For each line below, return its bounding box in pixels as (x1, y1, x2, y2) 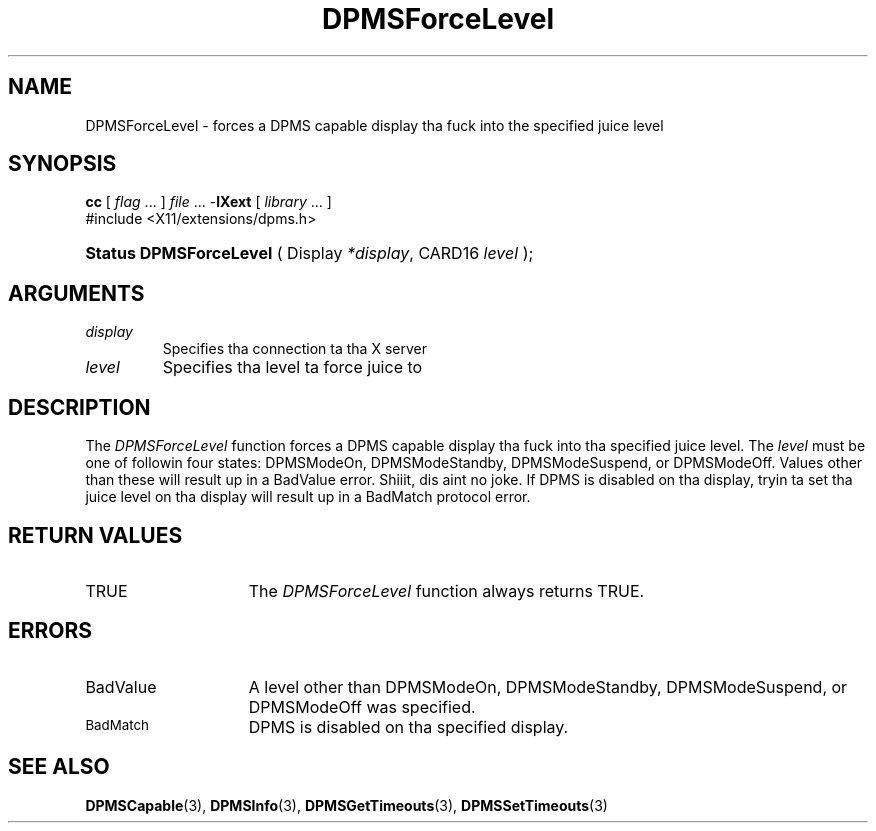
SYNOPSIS (8, 151, 117, 177)
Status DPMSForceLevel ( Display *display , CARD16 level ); (85, 243, 534, 264)
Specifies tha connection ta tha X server (162, 340, 427, 358)
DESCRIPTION (8, 394, 151, 420)
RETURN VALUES (8, 522, 183, 548)
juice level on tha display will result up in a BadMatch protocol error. (85, 488, 531, 506)
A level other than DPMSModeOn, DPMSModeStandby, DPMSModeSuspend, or (248, 676, 848, 697)
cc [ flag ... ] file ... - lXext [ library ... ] (85, 193, 332, 211)
